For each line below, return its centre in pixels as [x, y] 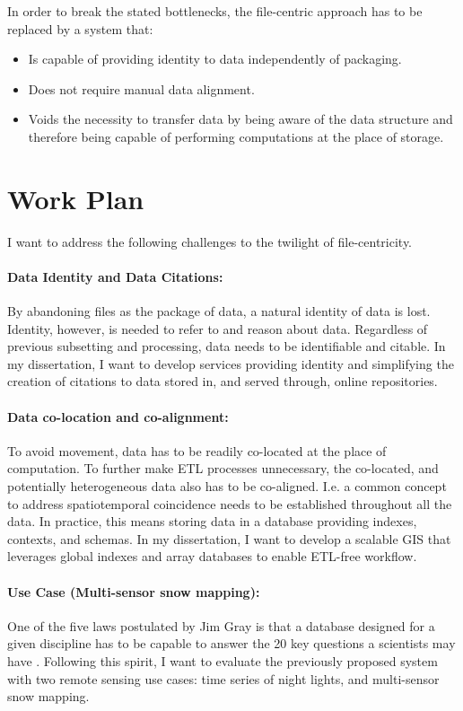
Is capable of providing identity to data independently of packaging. [215, 59]
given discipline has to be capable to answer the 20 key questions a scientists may [231, 643]
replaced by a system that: [80, 28]
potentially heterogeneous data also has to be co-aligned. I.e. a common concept [227, 486]
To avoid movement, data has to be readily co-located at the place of [197, 450]
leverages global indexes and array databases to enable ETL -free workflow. [212, 556]
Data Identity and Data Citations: [115, 276]
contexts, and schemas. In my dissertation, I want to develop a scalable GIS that [229, 538]
